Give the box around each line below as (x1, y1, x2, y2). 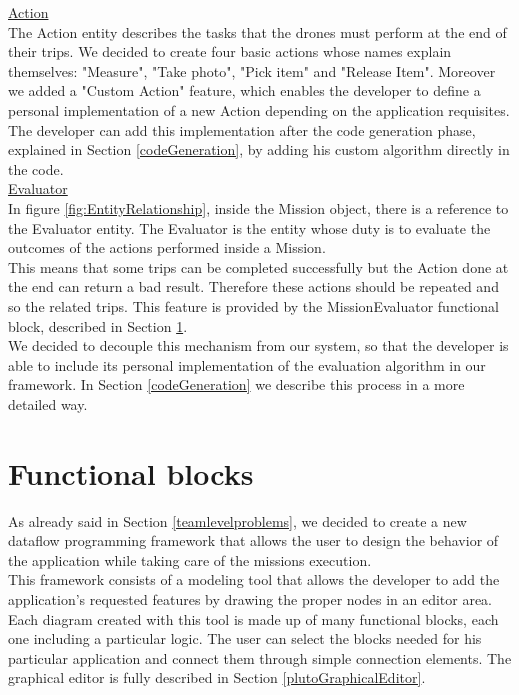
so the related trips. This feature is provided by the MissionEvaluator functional (8, 295, 499, 316)
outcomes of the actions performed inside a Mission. (8, 237, 326, 258)
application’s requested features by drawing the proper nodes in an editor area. (8, 588, 493, 609)
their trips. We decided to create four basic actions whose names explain (8, 41, 452, 62)
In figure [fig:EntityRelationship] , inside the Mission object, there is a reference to (8, 197, 509, 218)
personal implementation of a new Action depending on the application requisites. (8, 99, 510, 120)
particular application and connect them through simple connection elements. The (8, 647, 512, 668)
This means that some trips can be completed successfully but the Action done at (8, 256, 509, 277)
